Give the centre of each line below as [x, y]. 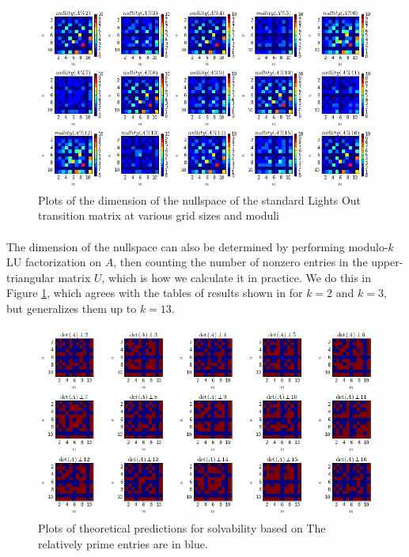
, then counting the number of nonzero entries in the [240, 262]
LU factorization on [54, 262]
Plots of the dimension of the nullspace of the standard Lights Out [200, 199]
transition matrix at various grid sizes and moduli [159, 215]
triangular [30, 277]
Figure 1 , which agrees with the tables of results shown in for [155, 293]
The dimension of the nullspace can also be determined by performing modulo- [197, 246]
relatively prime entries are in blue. [123, 543]
